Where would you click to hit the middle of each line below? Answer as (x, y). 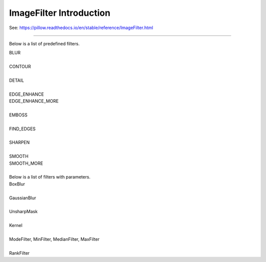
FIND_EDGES (22, 129)
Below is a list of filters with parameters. (50, 177)
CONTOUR (20, 67)
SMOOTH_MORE (26, 163)
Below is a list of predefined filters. (44, 43)
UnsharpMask (23, 212)
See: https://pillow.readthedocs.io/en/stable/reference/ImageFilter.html (81, 28)
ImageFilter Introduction (60, 13)
